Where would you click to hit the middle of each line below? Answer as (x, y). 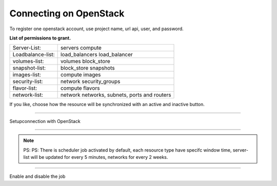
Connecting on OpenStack (67, 13)
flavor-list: (25, 88)
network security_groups (90, 81)
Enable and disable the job (37, 176)
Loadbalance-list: (34, 55)
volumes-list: (28, 61)
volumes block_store (85, 61)
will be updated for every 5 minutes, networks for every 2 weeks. (99, 157)
